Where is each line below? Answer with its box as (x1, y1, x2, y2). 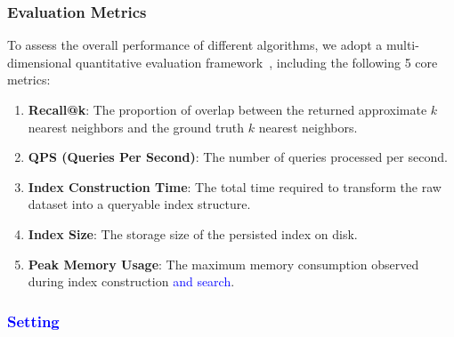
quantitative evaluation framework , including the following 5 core (76, 52, 438, 71)
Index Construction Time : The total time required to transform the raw (28, 177, 442, 196)
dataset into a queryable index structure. (28, 195, 251, 213)
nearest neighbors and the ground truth (28, 117, 245, 136)
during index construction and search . (28, 272, 235, 291)
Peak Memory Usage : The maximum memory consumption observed (28, 254, 419, 273)
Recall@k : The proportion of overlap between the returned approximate (28, 100, 427, 118)
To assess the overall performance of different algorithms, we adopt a (7, 36, 383, 54)
